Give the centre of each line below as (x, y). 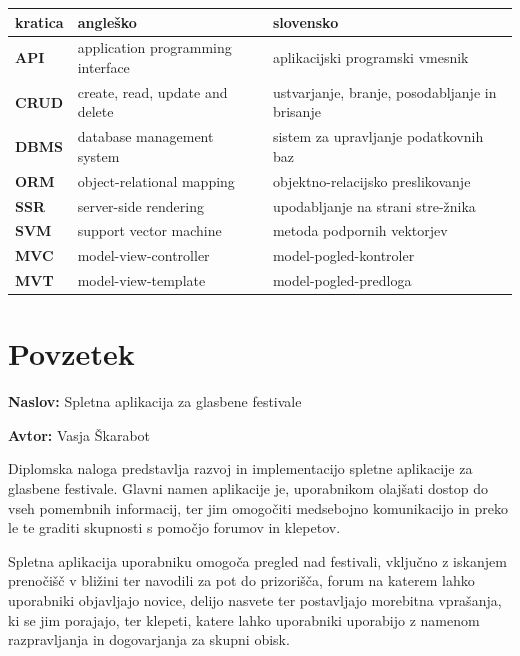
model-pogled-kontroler (343, 255)
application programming (154, 47)
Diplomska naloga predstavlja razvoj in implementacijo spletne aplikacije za (240, 468)
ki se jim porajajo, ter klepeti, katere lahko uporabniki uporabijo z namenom (244, 619)
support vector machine (149, 230)
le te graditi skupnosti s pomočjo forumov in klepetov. (174, 527)
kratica (39, 21)
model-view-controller (143, 255)
